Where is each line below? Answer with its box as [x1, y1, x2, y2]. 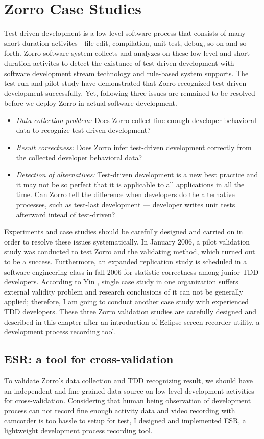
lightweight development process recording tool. [4, 425, 153, 435]
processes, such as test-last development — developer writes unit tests [16, 199, 235, 210]
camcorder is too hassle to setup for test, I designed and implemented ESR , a [4, 415, 246, 426]
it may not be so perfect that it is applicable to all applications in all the [16, 179, 245, 189]
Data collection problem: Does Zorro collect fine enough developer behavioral [16, 114, 256, 125]
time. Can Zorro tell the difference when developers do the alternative [16, 189, 235, 200]
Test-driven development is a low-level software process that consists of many [4, 28, 246, 38]
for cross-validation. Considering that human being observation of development [4, 395, 251, 406]
